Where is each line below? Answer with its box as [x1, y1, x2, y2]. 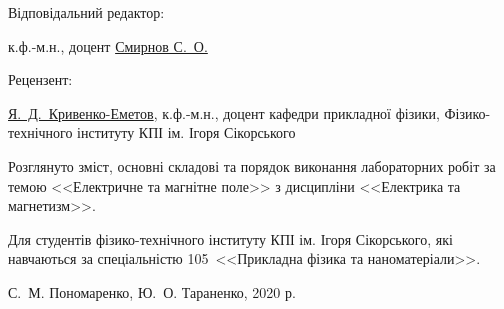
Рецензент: [8, 69, 73, 90]
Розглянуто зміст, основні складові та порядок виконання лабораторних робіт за [8, 155, 496, 176]
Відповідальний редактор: [8, 2, 165, 22]
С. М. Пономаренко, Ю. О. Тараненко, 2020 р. [8, 281, 296, 302]
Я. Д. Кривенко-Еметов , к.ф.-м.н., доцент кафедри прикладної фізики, [8, 102, 440, 123]
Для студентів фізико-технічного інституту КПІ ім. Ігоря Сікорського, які [8, 228, 453, 249]
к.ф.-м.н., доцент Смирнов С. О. [8, 35, 208, 56]
